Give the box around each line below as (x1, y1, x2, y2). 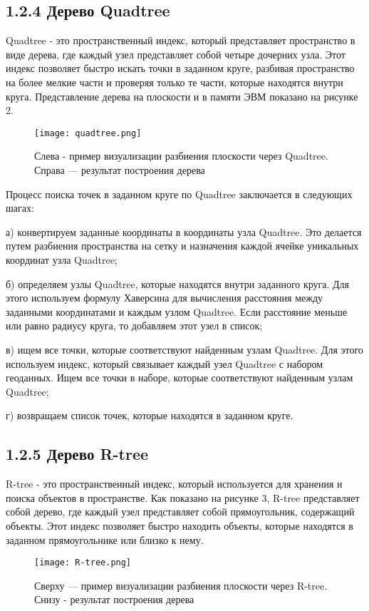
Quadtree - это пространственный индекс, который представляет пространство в (6, 33, 355, 48)
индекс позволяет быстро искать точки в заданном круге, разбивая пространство (6, 61, 355, 76)
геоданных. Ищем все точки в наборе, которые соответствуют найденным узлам (6, 370, 353, 385)
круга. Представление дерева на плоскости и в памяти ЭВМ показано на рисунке (6, 88, 358, 103)
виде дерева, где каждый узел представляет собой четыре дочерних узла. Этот (6, 46, 345, 61)
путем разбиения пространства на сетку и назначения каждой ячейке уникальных (6, 238, 359, 253)
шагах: (6, 200, 34, 215)
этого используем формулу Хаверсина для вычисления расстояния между (6, 290, 323, 305)
